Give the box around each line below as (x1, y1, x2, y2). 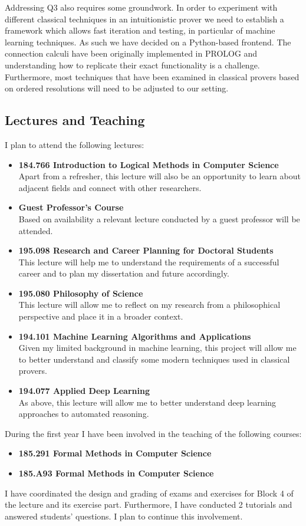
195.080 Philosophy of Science (18, 287, 143, 299)
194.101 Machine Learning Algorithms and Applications (18, 330, 251, 342)
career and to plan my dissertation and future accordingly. (18, 267, 229, 280)
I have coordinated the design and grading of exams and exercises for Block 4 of (5, 486, 294, 499)
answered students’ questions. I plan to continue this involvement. (5, 509, 243, 522)
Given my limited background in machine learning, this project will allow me (18, 341, 297, 354)
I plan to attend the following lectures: (5, 138, 144, 150)
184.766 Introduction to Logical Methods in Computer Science (18, 158, 279, 170)
